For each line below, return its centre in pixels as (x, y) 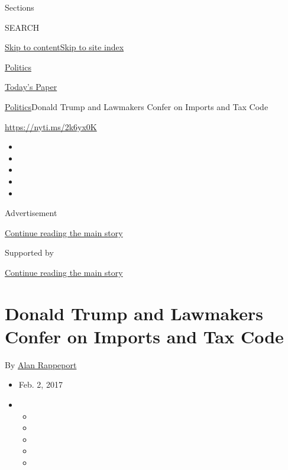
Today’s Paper (31, 87)
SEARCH (22, 27)
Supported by (29, 252)
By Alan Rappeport (41, 364)
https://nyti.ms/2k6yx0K (51, 126)
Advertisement (31, 213)
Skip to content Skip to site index (64, 47)
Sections (20, 7)
